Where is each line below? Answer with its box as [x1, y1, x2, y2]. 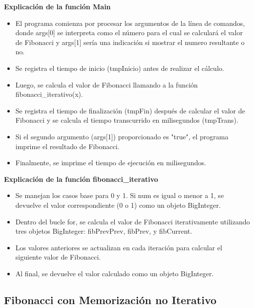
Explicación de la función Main [4, 1, 111, 11]
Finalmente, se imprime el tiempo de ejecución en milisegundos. [15, 157, 206, 168]
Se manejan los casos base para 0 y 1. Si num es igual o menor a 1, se [15, 190, 224, 200]
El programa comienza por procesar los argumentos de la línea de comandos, [15, 18, 245, 28]
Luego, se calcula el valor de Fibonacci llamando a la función [15, 79, 198, 89]
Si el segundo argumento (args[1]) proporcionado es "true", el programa [15, 131, 229, 141]
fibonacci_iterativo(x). [15, 89, 83, 99]
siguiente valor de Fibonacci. [15, 252, 101, 262]
